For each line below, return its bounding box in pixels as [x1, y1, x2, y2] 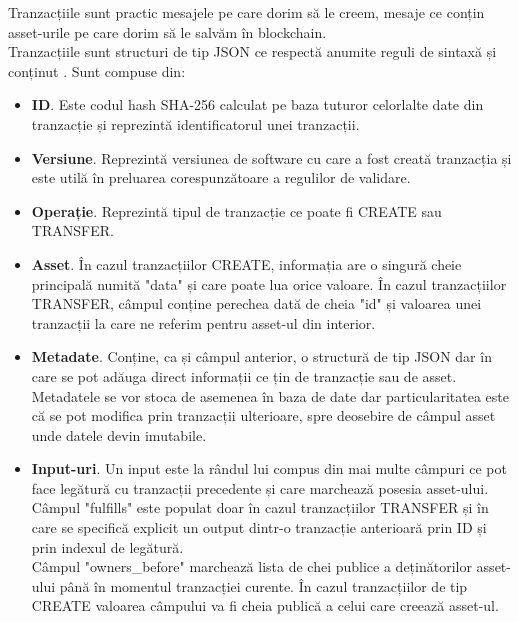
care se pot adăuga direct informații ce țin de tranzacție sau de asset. [31, 365, 457, 386]
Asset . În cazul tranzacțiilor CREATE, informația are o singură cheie [31, 253, 462, 274]
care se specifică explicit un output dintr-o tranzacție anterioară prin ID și [31, 517, 487, 538]
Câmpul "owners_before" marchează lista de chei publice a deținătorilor [31, 556, 472, 577]
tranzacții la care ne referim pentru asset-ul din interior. [31, 312, 376, 333]
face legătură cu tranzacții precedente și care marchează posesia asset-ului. [31, 477, 489, 498]
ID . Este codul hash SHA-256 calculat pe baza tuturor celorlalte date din [31, 94, 484, 115]
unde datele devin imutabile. [31, 424, 207, 445]
